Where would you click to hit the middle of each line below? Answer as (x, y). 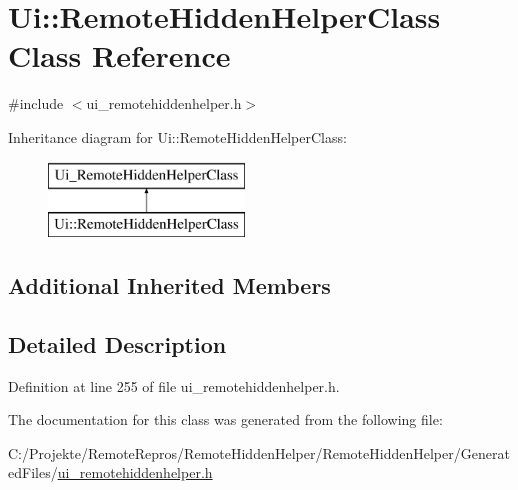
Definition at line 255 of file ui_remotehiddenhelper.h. (174, 385)
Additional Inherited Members (169, 285)
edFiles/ (33, 472)
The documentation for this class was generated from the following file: (225, 419)
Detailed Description (117, 343)
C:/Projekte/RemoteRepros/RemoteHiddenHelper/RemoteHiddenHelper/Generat (259, 452)
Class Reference (119, 55)
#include (36, 103)
